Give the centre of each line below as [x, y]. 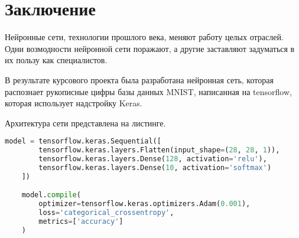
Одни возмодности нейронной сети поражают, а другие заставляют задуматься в [150, 48]
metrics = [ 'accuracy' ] [81, 221]
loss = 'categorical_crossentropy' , [106, 213]
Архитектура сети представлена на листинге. [85, 123]
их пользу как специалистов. [56, 60]
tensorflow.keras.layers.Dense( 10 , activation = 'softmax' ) [155, 167]
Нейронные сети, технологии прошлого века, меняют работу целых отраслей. [144, 37]
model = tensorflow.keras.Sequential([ [83, 141]
